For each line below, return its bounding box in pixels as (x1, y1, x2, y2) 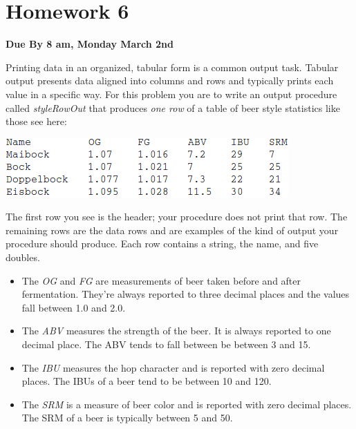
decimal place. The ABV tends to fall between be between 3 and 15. (21, 337, 311, 352)
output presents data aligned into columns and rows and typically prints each (6, 73, 334, 88)
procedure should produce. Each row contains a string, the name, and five (6, 236, 319, 251)
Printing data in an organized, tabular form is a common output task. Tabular (6, 59, 339, 74)
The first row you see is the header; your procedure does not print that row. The (6, 209, 348, 224)
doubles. (6, 250, 40, 265)
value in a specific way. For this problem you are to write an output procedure (6, 86, 337, 101)
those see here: (6, 114, 67, 128)
